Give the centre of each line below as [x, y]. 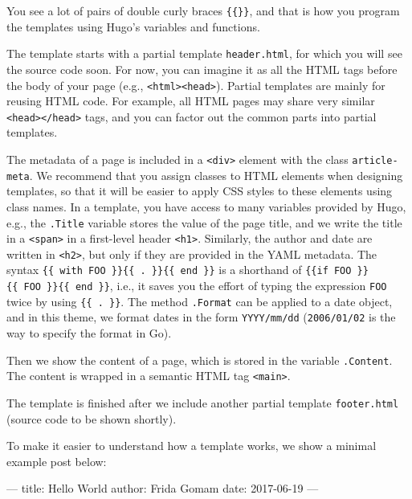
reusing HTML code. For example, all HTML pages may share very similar [191, 101]
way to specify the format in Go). [89, 333]
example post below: [57, 461]
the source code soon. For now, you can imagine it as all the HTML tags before [202, 69]
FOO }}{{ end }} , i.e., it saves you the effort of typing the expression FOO [205, 286]
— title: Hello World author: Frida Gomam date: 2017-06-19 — [163, 488]
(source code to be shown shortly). [92, 418]
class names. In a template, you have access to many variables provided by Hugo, [206, 206]
